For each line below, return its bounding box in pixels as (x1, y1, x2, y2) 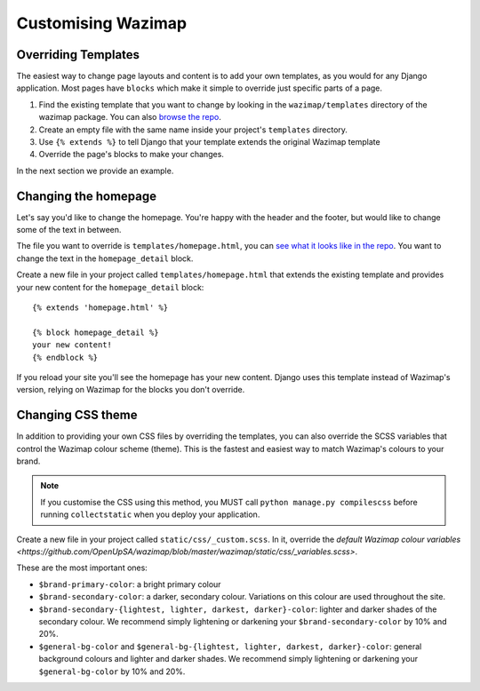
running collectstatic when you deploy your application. (40, 509, 260, 520)
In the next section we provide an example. (16, 165, 174, 176)
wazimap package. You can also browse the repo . (38, 112, 221, 123)
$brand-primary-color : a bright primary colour (38, 578, 221, 590)
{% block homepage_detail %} (32, 327, 159, 338)
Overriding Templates (16, 47, 140, 62)
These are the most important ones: (16, 562, 148, 573)
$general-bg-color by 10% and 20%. (38, 666, 186, 677)
